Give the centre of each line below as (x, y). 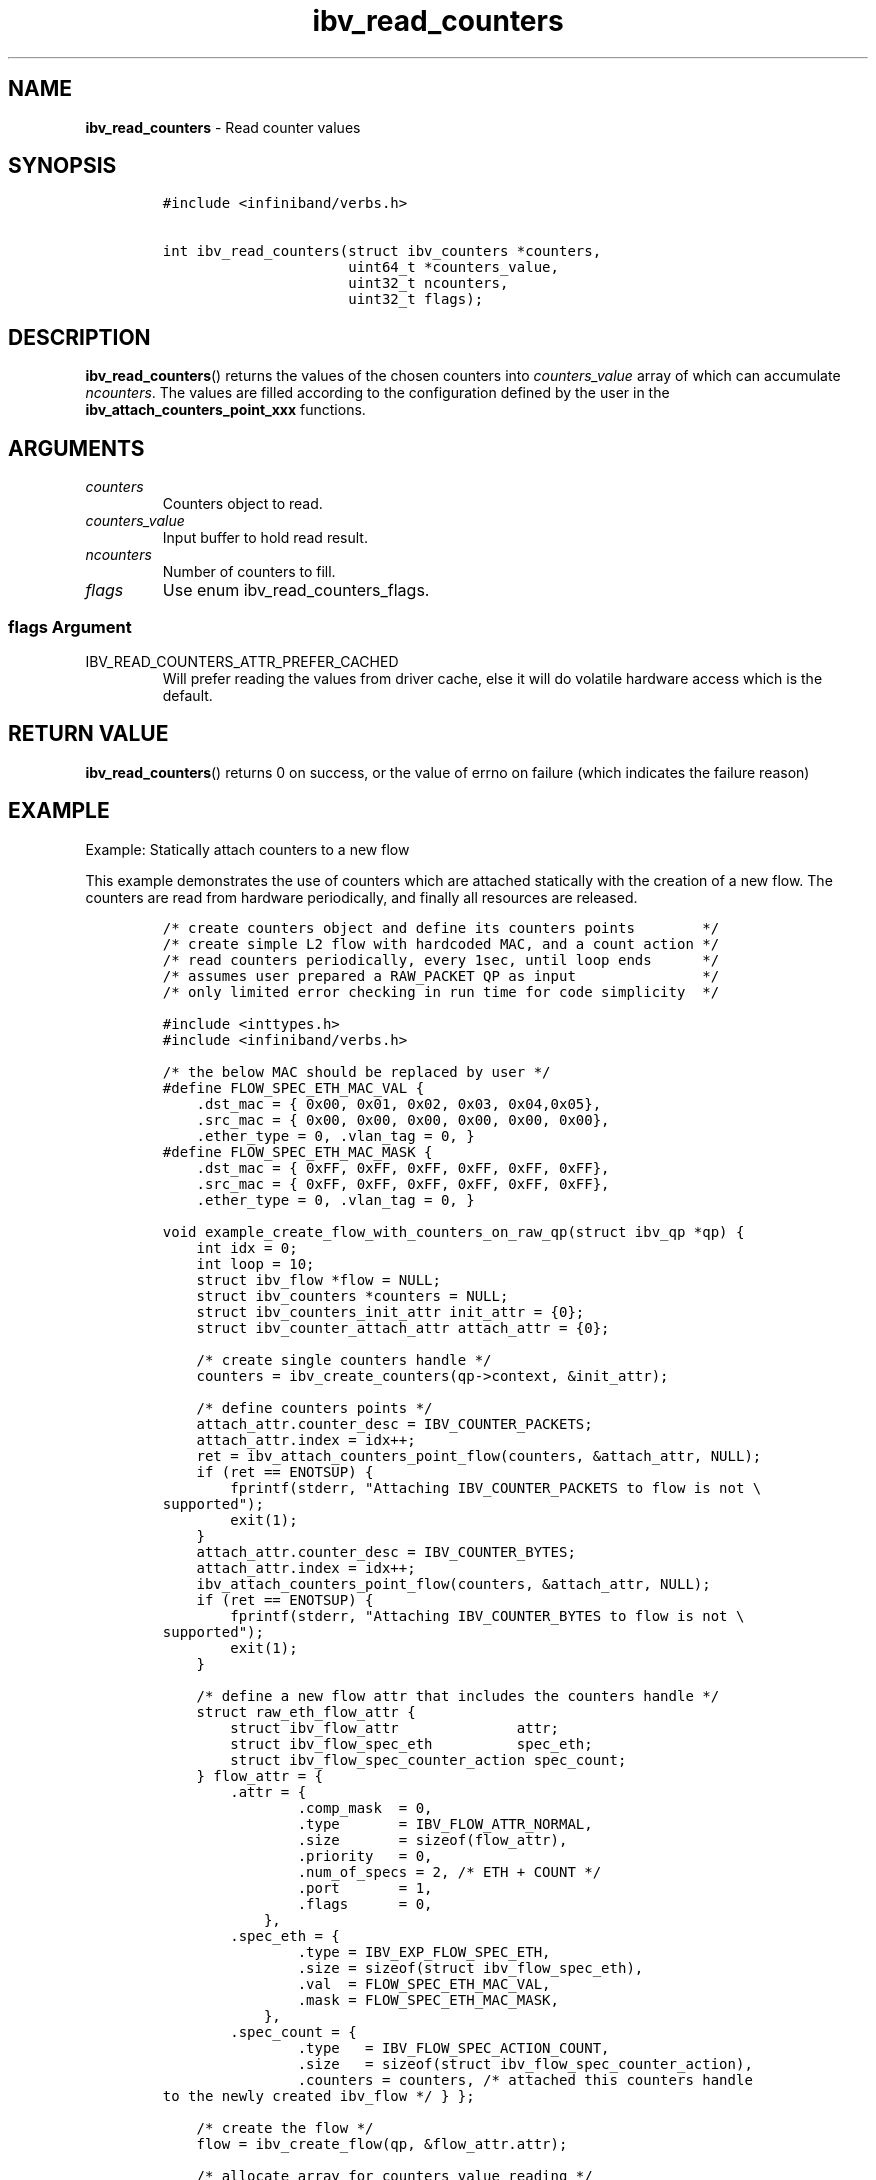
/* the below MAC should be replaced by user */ (356, 1071)
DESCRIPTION (79, 337)
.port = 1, (365, 1887)
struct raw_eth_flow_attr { (306, 1711)
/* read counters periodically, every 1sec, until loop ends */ (441, 959)
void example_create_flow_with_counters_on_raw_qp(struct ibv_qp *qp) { (453, 1231)
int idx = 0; (247, 1247)
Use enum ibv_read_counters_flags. (296, 590)
